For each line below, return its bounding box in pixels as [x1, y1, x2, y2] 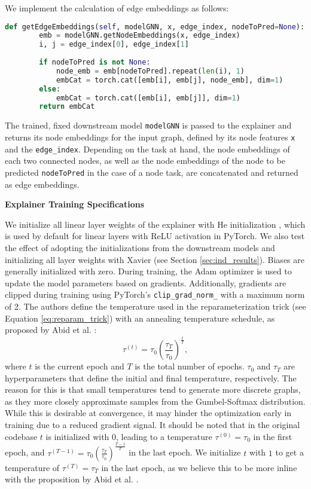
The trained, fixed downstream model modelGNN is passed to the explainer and [5, 119, 292, 132]
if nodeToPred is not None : [39, 58, 151, 67]
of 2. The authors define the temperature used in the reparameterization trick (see [5, 299, 306, 312]
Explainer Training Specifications [5, 198, 145, 210]
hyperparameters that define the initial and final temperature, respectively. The [5, 371, 297, 384]
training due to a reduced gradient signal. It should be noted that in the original [5, 418, 300, 431]
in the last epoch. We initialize [129, 446, 241, 459]
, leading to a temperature [116, 430, 212, 442]
